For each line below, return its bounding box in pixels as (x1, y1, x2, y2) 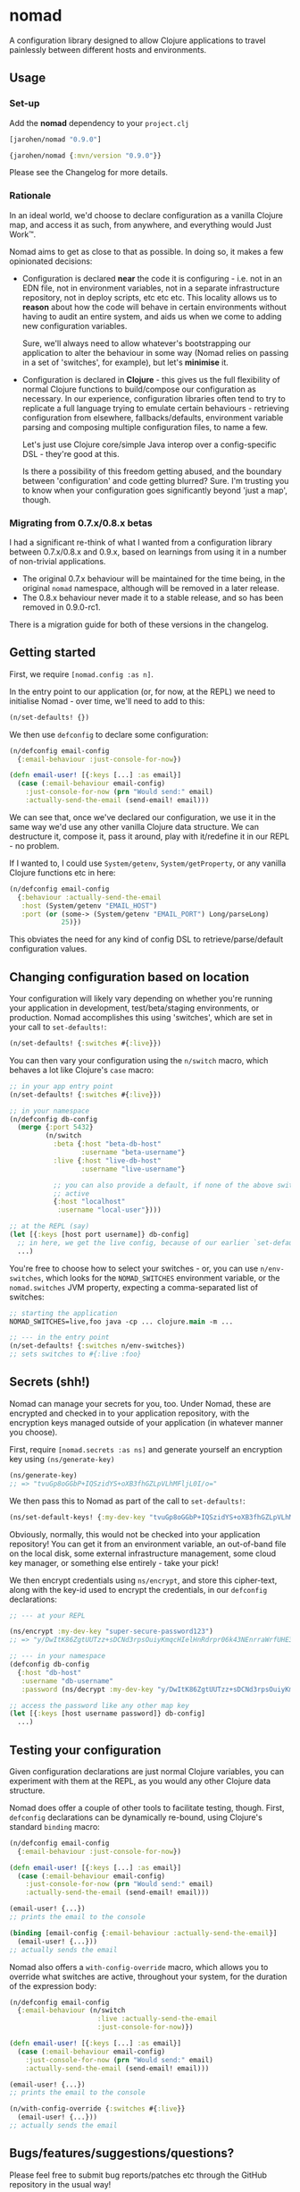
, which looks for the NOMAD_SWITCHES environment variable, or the (41, 1272, 280, 1283)
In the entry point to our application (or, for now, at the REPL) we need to (9, 686, 276, 697)
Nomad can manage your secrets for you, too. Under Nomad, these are (9, 1398, 271, 1409)
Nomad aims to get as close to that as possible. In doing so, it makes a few (9, 246, 284, 257)
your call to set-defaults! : (9, 1021, 107, 1033)
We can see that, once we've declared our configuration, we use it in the (9, 811, 277, 823)
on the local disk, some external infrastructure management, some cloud (9, 1548, 277, 1559)
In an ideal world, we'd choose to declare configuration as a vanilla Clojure (9, 209, 284, 220)
